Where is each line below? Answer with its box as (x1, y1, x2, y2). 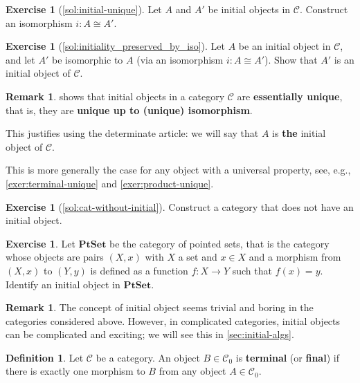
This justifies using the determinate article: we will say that (6, 126, 259, 140)
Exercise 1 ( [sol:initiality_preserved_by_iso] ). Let (6, 39, 226, 53)
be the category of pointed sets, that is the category (109, 236, 330, 250)
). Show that (264, 52, 318, 66)
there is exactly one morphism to (6, 364, 145, 378)
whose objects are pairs (6, 250, 104, 264)
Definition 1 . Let (6, 350, 84, 364)
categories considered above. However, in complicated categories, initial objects (6, 313, 341, 328)
